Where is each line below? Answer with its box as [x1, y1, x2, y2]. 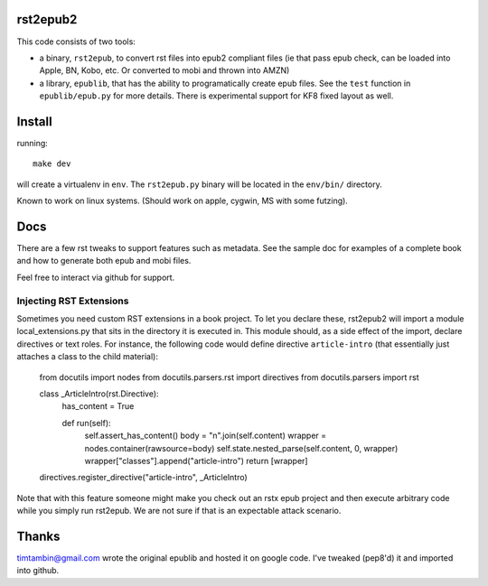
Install [16, 114, 53, 129]
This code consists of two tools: [16, 36, 136, 47]
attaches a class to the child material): [16, 351, 158, 362]
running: [16, 137, 49, 148]
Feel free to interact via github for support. [16, 272, 175, 283]
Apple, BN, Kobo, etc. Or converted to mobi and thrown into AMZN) [39, 65, 290, 76]
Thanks [16, 528, 61, 544]
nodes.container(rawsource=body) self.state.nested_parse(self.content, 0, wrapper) [84, 442, 399, 453]
